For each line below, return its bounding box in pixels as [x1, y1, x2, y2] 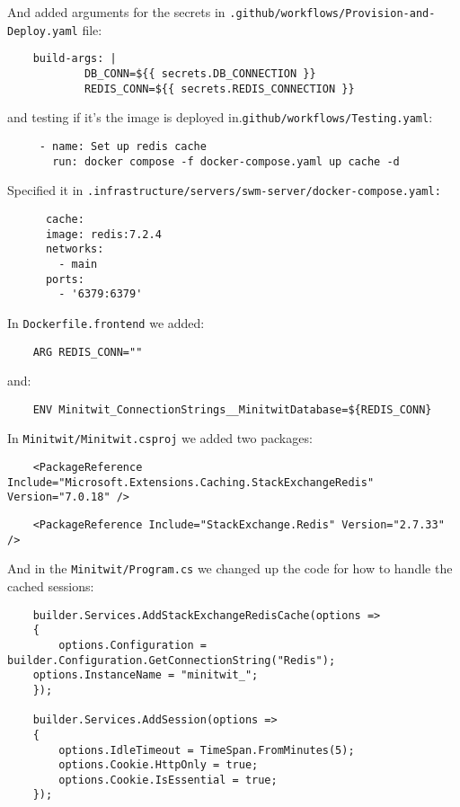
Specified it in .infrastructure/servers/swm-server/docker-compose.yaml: [7, 181, 441, 200]
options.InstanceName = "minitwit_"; [32, 669, 259, 682]
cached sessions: [7, 577, 94, 595]
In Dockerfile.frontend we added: [7, 313, 205, 332]
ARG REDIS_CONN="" [32, 345, 143, 359]
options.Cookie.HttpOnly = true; [58, 758, 259, 772]
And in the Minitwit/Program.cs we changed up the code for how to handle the [7, 559, 453, 578]
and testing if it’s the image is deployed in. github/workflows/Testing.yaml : [7, 108, 433, 127]
